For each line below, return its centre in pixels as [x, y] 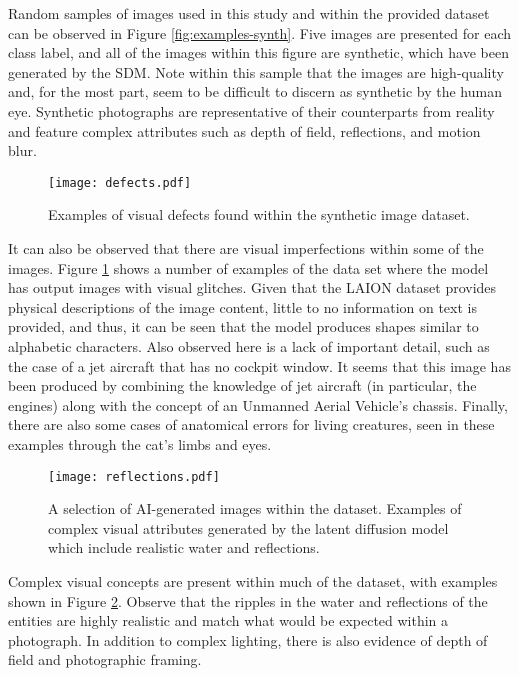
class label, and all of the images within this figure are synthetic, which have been [258, 52]
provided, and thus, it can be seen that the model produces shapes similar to [243, 326]
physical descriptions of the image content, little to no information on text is [242, 306]
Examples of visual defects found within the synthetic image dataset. [259, 214]
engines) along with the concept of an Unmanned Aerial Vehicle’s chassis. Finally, [258, 404]
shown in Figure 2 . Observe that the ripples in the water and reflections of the [248, 600]
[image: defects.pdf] [120, 182]
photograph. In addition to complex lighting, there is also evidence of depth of [248, 639]
